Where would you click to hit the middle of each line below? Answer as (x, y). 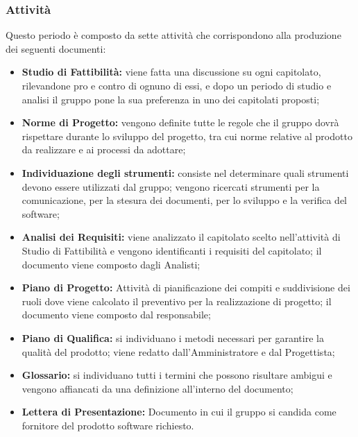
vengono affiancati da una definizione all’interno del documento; (157, 388)
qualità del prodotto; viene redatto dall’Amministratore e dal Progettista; (178, 351)
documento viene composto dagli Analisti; (111, 264)
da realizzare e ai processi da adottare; (104, 149)
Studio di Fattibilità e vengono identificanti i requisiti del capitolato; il (172, 250)
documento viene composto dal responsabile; (116, 315)
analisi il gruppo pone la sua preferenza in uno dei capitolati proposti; (171, 99)
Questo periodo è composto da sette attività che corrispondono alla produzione (173, 35)
